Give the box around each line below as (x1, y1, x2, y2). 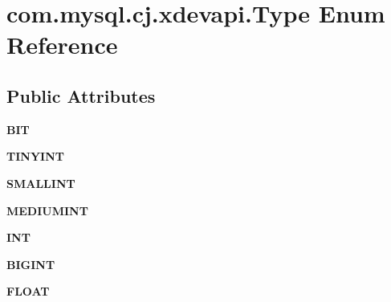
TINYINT (6, 148, 64, 165)
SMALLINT (6, 174, 75, 191)
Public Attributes (6, 83, 156, 108)
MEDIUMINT (6, 202, 88, 218)
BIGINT (6, 255, 55, 272)
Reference (6, 28, 118, 61)
